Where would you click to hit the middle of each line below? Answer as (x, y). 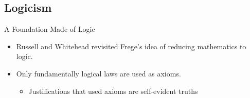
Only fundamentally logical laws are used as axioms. (99, 73)
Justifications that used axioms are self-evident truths (113, 91)
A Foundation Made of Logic (50, 29)
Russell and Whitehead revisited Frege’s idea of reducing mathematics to (131, 46)
